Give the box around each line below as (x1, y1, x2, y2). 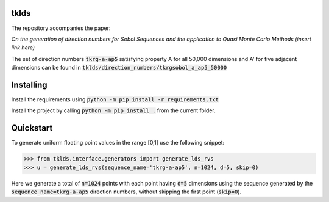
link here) (11, 44, 35, 51)
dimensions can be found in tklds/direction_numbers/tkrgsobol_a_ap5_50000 (11, 64, 227, 71)
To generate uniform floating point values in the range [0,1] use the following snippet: (11, 139, 225, 146)
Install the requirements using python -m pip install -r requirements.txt (11, 95, 219, 103)
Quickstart (11, 123, 53, 134)
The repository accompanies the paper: (11, 24, 111, 32)
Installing (11, 79, 48, 90)
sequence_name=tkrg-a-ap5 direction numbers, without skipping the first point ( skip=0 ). (11, 188, 242, 195)
